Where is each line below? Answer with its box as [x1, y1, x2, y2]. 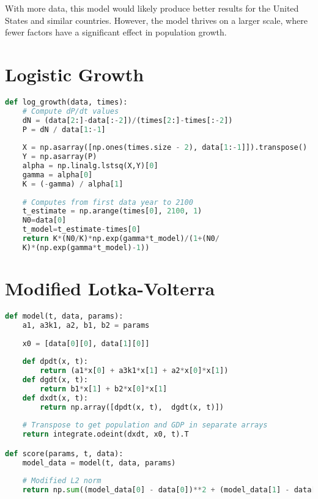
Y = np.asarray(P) [22, 152, 97, 161]
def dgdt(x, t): [22, 375, 89, 385]
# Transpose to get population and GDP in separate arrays [22, 421, 268, 430]
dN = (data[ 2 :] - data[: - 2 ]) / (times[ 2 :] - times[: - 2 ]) [22, 116, 233, 125]
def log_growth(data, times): [5, 97, 128, 106]
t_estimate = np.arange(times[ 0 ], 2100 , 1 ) [22, 207, 202, 216]
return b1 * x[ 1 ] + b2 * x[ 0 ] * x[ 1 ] [40, 384, 168, 393]
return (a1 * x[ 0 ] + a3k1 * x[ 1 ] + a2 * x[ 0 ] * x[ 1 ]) [40, 366, 229, 375]
